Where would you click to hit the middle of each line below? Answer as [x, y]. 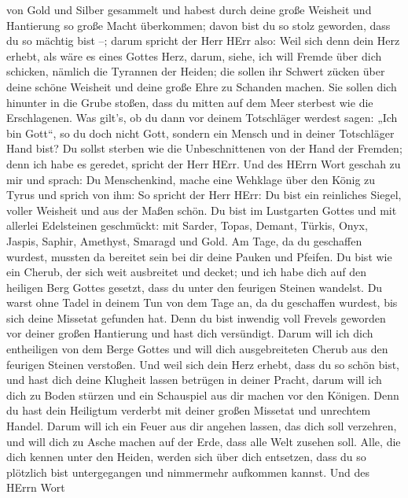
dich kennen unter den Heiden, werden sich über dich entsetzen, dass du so [186, 457]
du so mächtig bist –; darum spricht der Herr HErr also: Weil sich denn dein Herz [203, 41]
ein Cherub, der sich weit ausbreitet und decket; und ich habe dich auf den [187, 272]
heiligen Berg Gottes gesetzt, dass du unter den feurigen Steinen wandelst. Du [195, 287]
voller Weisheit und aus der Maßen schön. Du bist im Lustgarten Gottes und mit [202, 210]
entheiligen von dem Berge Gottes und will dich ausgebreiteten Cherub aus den [197, 349]
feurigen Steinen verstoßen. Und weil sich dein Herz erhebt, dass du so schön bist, [203, 364]
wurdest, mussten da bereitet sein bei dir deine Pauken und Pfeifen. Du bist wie [199, 256]
